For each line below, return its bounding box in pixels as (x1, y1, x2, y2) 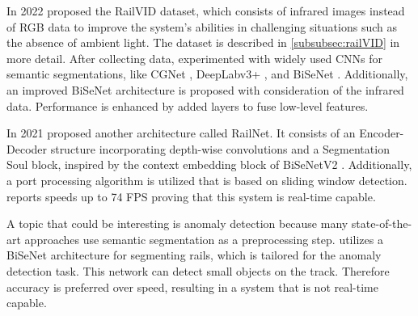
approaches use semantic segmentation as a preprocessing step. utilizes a (24, 230, 383, 247)
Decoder (6, 140, 48, 157)
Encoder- (359, 124, 404, 141)
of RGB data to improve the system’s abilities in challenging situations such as (6, 18, 397, 35)
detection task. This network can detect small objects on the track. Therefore (6, 262, 390, 279)
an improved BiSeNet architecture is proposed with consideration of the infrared (6, 81, 404, 98)
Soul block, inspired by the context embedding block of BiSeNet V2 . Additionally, (6, 156, 412, 173)
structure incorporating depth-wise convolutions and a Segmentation (50, 140, 390, 157)
